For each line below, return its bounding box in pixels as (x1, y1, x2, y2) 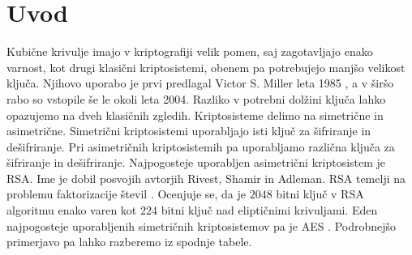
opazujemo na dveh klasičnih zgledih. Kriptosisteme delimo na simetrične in (6, 106, 384, 123)
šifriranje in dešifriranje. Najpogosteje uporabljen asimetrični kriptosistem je (6, 154, 386, 171)
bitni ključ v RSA (276, 185, 364, 202)
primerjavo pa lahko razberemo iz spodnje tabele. (6, 233, 252, 250)
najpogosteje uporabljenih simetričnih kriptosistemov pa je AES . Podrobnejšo (6, 217, 397, 234)
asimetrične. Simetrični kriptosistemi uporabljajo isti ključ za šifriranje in (6, 122, 371, 139)
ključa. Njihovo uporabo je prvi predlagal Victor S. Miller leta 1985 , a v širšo (6, 74, 394, 91)
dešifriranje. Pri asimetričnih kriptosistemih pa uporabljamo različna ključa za (6, 138, 395, 155)
